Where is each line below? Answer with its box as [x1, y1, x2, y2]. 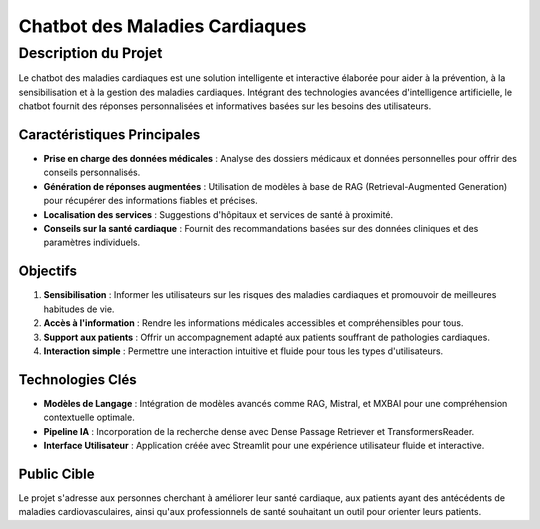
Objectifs [18, 263, 78, 280]
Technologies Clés [18, 371, 137, 388]
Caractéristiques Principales [18, 126, 201, 143]
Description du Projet [18, 44, 163, 62]
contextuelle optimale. [43, 411, 135, 424]
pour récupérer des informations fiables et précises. [43, 195, 259, 207]
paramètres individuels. [43, 236, 140, 249]
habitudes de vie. [43, 303, 115, 315]
